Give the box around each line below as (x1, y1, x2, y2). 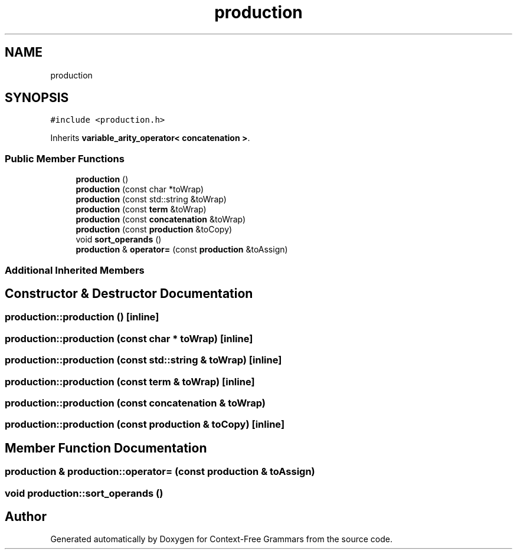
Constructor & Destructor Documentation (5, 286, 253, 301)
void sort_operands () (76, 234, 162, 245)
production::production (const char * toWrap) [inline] (5, 332, 253, 345)
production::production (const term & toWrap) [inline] (5, 375, 255, 388)
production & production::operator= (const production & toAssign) (5, 466, 315, 478)
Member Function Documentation (5, 440, 207, 455)
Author (5, 509, 47, 524)
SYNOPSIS (5, 90, 69, 106)
